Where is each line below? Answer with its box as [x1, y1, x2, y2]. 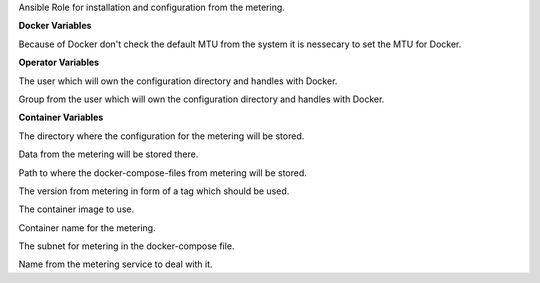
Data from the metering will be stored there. [18, 148, 199, 160]
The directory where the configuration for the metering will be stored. [18, 130, 305, 142]
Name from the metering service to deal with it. [18, 258, 214, 270]
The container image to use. [18, 203, 135, 215]
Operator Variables [18, 56, 100, 69]
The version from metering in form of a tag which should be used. [18, 185, 290, 197]
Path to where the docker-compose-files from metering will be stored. [18, 166, 307, 179]
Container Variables [18, 111, 104, 124]
